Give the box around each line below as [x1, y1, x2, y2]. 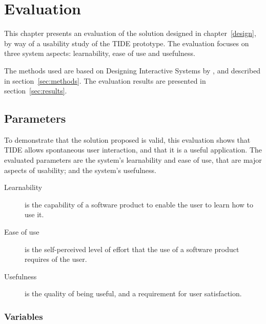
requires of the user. [25, 254, 87, 264]
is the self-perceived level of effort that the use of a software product [25, 243, 239, 254]
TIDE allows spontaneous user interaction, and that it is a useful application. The [4, 144, 262, 155]
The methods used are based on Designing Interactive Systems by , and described [4, 65, 261, 75]
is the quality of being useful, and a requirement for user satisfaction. [25, 288, 242, 299]
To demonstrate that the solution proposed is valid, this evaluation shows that [4, 134, 251, 145]
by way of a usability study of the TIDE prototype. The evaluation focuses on [4, 37, 249, 48]
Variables [4, 310, 43, 322]
